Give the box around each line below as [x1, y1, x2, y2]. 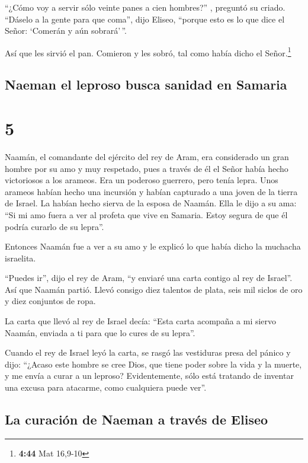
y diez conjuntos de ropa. [5, 295, 96, 307]
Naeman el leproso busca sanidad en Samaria [5, 75, 287, 94]
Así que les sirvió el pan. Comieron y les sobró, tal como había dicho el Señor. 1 [5, 44, 291, 59]
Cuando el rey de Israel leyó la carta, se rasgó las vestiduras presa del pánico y [5, 346, 291, 359]
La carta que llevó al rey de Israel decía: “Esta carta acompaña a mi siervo [5, 315, 277, 327]
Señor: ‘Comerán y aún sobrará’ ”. [5, 24, 127, 37]
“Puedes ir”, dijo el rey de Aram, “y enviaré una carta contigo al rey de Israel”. [5, 272, 293, 284]
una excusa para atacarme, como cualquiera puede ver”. [5, 381, 207, 394]
